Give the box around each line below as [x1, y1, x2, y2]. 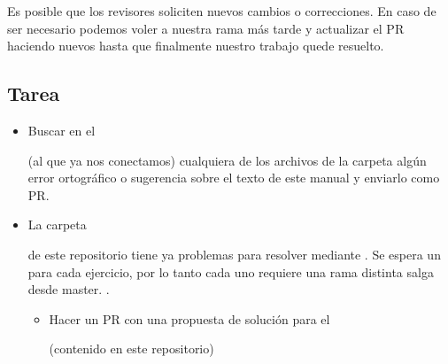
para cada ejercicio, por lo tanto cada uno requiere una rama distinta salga [27, 262, 434, 281]
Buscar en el [27, 120, 96, 139]
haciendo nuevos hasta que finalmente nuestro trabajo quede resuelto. [7, 36, 384, 55]
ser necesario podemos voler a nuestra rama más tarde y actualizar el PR [7, 19, 405, 37]
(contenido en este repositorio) [49, 339, 214, 358]
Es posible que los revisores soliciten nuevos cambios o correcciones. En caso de [7, 2, 436, 19]
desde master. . [27, 280, 110, 298]
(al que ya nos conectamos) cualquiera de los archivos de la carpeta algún [27, 151, 427, 169]
